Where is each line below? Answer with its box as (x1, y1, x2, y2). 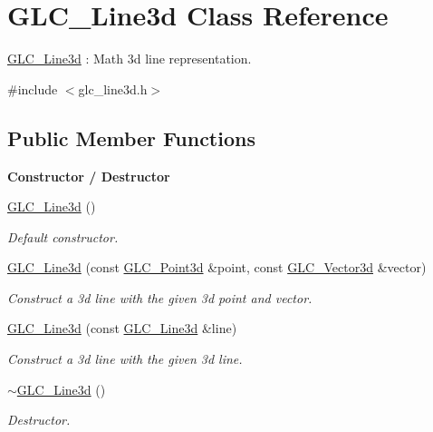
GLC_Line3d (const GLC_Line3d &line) (7, 319, 237, 338)
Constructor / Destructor (7, 166, 170, 185)
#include (7, 79, 58, 98)
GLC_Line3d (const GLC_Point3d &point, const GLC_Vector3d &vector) (7, 258, 427, 277)
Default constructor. (7, 227, 119, 246)
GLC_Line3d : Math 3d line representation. (7, 49, 252, 68)
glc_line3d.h (78, 79, 148, 98)
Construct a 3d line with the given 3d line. (7, 349, 243, 368)
